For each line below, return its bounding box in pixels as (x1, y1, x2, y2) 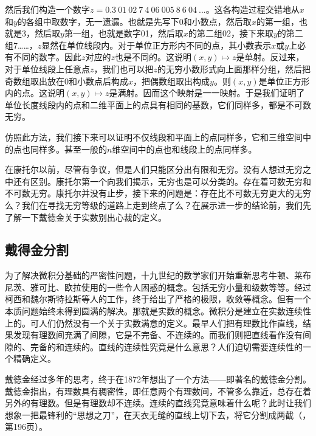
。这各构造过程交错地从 (205, 3, 300, 15)
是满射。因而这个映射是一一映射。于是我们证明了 (109, 86, 305, 99)
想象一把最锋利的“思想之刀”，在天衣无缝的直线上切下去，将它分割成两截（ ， (5, 408, 311, 421)
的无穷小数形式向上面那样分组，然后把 (157, 62, 311, 75)
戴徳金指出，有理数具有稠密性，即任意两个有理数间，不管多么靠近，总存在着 (5, 384, 311, 397)
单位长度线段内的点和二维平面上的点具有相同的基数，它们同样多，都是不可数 (5, 98, 311, 111)
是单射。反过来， (236, 50, 304, 63)
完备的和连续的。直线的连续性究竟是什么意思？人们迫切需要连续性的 (30, 340, 303, 353)
